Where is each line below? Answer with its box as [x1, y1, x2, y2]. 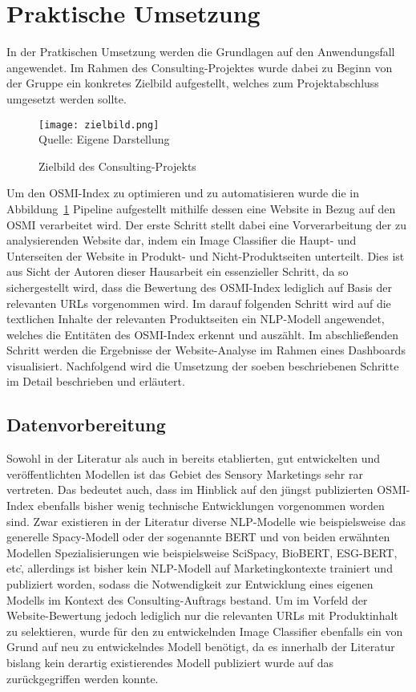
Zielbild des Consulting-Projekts [38, 157, 196, 174]
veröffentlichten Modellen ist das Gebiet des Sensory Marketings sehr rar [6, 465, 363, 482]
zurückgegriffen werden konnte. [6, 670, 159, 686]
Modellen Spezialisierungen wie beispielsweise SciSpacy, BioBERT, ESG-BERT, [6, 544, 398, 560]
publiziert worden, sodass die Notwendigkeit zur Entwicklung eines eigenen [6, 576, 374, 593]
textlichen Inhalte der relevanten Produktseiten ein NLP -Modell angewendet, [6, 310, 385, 327]
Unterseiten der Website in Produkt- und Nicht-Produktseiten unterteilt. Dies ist [6, 247, 405, 264]
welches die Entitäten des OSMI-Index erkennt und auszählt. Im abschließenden [6, 326, 398, 342]
